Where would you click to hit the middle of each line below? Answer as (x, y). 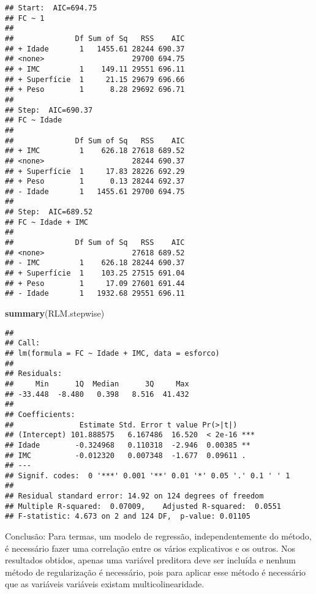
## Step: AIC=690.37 (49, 110)
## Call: (23, 343)
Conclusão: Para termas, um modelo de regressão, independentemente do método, (158, 536)
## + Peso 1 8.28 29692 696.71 (95, 90)
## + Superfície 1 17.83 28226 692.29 (95, 171)
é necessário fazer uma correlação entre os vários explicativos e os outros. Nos (150, 548)
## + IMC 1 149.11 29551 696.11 (95, 69)
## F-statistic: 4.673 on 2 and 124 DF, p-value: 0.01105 (128, 517)
